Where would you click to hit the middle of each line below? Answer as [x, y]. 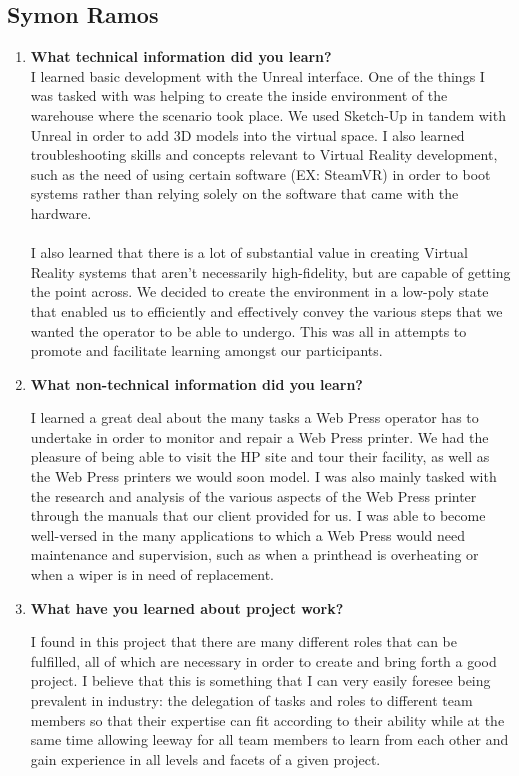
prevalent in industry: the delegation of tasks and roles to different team [251, 700]
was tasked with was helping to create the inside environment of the [239, 95]
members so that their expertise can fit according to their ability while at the [267, 719]
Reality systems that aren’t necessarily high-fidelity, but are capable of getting [270, 271]
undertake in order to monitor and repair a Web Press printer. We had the [259, 436]
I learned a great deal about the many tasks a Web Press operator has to [254, 417]
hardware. [61, 212]
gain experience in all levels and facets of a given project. [205, 758]
